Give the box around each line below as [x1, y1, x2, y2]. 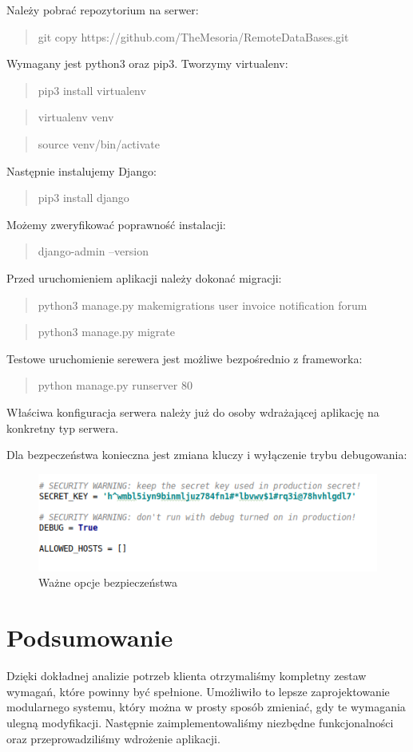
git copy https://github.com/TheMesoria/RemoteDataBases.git [38, 28, 349, 45]
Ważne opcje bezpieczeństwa [38, 574, 177, 591]
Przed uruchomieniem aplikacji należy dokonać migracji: [6, 269, 282, 286]
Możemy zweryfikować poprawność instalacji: [6, 216, 226, 232]
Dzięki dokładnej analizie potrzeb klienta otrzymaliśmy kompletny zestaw [6, 667, 367, 684]
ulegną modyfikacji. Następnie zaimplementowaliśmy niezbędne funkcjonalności [6, 714, 394, 730]
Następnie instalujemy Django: [6, 162, 157, 179]
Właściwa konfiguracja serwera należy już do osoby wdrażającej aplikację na [6, 403, 379, 420]
